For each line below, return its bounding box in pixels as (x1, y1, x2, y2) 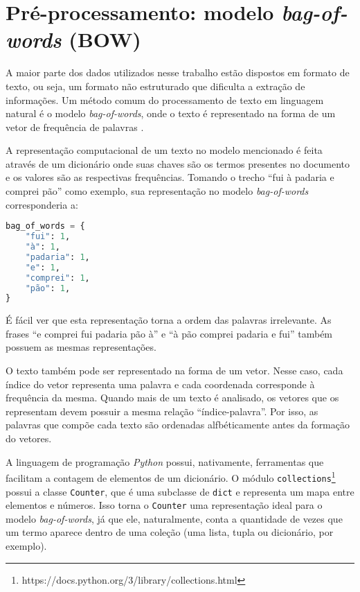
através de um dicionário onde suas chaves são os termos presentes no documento (6, 156, 350, 171)
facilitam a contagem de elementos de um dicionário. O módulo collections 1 (6, 469, 336, 485)
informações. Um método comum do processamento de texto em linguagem (6, 92, 324, 107)
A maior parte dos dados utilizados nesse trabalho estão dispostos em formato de (6, 65, 350, 80)
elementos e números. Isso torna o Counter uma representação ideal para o (6, 498, 323, 512)
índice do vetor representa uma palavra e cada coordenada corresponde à (6, 376, 315, 391)
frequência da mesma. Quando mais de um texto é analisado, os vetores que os (6, 390, 339, 405)
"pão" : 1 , (25, 283, 71, 293)
